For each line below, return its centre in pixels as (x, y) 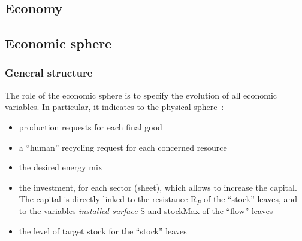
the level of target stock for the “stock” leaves (103, 231)
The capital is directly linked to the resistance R (108, 199)
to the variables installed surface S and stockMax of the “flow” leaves (146, 210)
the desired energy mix (61, 167)
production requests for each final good (90, 126)
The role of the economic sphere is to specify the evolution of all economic (141, 95)
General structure (49, 73)
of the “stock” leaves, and (250, 199)
